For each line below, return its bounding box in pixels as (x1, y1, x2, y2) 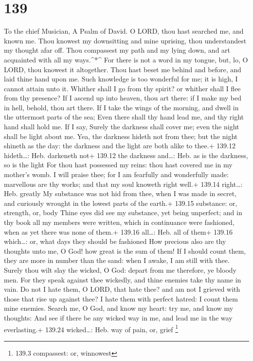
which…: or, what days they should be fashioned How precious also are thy (4, 236, 226, 246)
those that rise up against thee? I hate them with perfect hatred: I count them (4, 293, 238, 303)
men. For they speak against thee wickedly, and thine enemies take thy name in (4, 274, 241, 284)
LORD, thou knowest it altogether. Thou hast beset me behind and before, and (4, 64, 241, 74)
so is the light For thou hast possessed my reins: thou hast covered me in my (4, 160, 233, 170)
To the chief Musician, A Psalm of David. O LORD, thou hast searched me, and (4, 26, 244, 36)
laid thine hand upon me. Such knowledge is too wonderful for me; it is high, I (4, 74, 238, 84)
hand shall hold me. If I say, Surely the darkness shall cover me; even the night (4, 121, 239, 132)
